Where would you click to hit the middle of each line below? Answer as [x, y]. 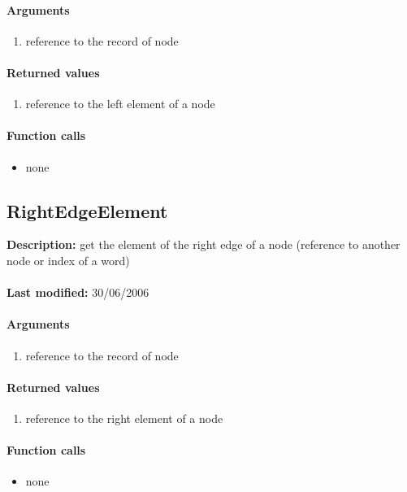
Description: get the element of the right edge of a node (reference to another [203, 244]
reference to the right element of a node [124, 418]
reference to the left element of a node [120, 104]
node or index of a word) [68, 260]
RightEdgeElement [87, 210]
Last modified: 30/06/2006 [78, 292]
